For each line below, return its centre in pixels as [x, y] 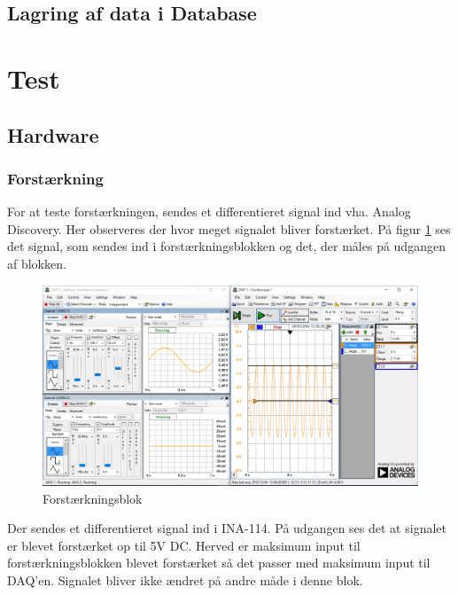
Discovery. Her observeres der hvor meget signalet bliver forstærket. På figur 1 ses [229, 228]
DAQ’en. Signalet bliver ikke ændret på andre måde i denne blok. [185, 579]
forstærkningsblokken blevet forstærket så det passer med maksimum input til [219, 563]
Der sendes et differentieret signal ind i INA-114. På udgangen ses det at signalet [227, 528]
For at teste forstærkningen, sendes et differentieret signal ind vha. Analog [209, 211]
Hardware [53, 134]
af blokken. [37, 263]
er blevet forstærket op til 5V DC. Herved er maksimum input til [184, 545]
